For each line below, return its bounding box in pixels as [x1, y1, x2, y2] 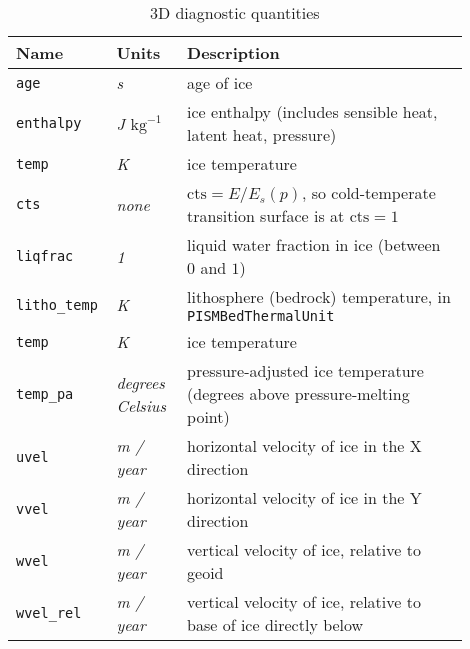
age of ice [187, 71, 253, 94]
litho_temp [16, 296, 98, 313]
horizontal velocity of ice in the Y [187, 486, 422, 509]
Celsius [116, 393, 166, 417]
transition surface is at [187, 204, 345, 227]
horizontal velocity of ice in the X [187, 434, 422, 457]
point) [187, 405, 230, 428]
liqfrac [16, 248, 74, 264]
